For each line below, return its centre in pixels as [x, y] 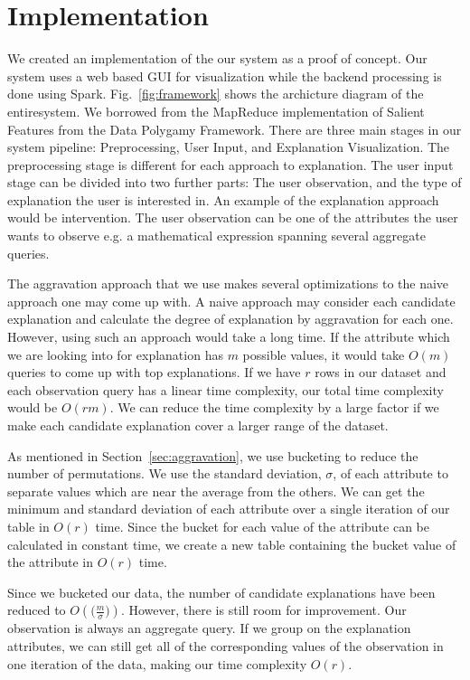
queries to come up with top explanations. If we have [154, 372]
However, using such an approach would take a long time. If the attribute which [229, 337]
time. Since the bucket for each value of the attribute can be [262, 526]
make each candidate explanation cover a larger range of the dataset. [198, 425]
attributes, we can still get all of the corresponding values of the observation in [226, 645]
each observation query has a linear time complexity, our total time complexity [226, 389]
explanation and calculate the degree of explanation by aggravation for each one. [230, 319]
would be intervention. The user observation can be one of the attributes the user [233, 217]
